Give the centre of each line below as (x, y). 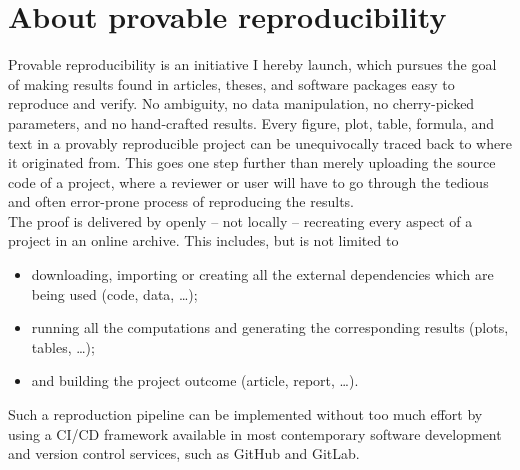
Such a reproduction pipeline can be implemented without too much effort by (245, 414)
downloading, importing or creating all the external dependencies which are (262, 274)
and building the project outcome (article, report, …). (195, 380)
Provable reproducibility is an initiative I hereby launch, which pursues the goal (252, 64)
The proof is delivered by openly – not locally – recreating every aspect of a (240, 220)
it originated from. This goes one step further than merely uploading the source (252, 162)
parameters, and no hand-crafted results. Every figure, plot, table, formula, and (251, 122)
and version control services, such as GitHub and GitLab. (184, 453)
